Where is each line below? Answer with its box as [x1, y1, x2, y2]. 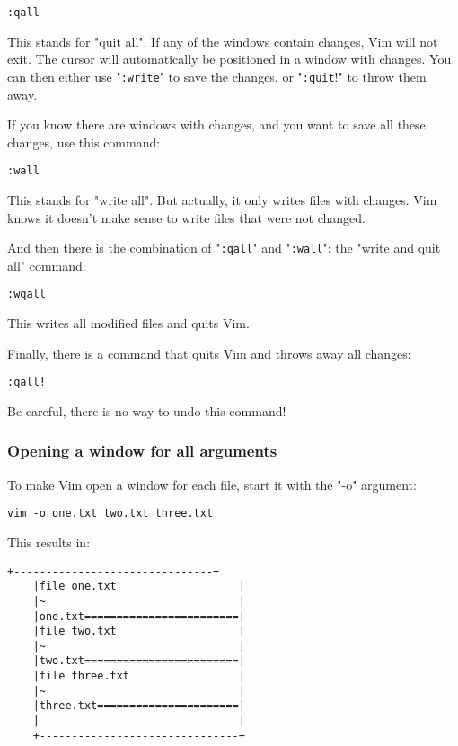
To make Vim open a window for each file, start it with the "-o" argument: [7, 475, 417, 493]
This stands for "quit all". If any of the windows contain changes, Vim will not [7, 31, 438, 50]
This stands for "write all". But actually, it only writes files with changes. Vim [7, 190, 437, 209]
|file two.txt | [32, 625, 245, 638]
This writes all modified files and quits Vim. [7, 314, 250, 333]
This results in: [7, 532, 91, 551]
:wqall [7, 288, 46, 301]
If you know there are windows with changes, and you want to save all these [7, 115, 426, 134]
